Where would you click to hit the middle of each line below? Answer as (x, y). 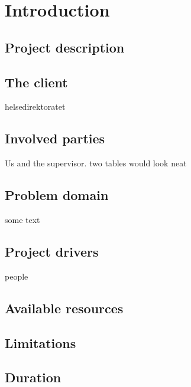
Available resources (64, 308)
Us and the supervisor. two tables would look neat (96, 163)
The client (36, 82)
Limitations (41, 342)
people (17, 276)
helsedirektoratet (35, 106)
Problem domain (57, 195)
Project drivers (52, 251)
